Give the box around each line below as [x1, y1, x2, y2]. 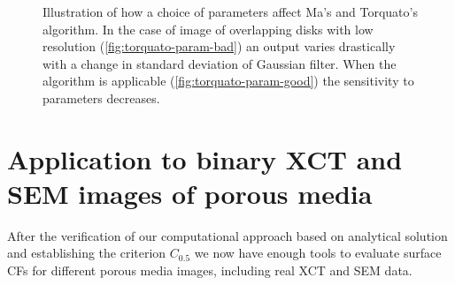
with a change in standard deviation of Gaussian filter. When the [42, 54, 397, 72]
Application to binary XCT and [7, 140, 403, 176]
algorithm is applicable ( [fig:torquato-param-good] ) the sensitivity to [42, 71, 414, 90]
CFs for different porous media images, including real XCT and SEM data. [7, 261, 413, 280]
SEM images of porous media [7, 175, 373, 211]
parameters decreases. [42, 88, 160, 107]
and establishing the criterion [7, 244, 166, 262]
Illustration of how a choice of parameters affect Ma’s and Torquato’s [42, 3, 418, 20]
